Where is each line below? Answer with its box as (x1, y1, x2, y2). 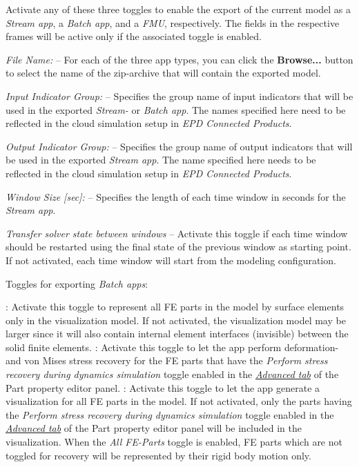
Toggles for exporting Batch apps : (6, 276, 148, 290)
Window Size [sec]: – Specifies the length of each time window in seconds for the (6, 189, 346, 203)
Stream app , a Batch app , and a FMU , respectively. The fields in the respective (6, 15, 340, 30)
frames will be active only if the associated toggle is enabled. (6, 29, 262, 43)
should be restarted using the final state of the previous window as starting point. (6, 239, 351, 254)
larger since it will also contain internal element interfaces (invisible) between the (6, 326, 349, 341)
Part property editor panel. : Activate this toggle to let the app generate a (6, 380, 320, 395)
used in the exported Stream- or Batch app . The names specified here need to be (6, 102, 346, 117)
